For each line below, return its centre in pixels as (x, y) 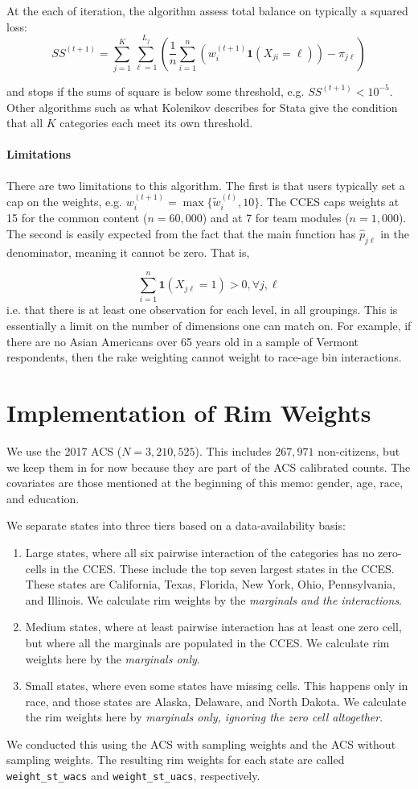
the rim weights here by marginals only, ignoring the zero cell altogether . (204, 717)
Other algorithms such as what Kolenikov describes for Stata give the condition (202, 107)
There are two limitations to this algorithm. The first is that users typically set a (206, 185)
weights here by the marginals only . (113, 658)
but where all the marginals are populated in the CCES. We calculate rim (207, 642)
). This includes (233, 450)
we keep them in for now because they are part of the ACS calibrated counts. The (209, 467)
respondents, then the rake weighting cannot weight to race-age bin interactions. (204, 357)
